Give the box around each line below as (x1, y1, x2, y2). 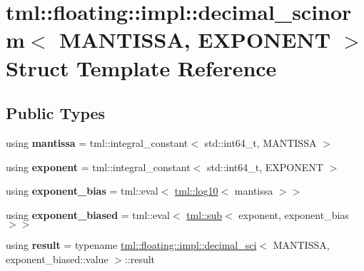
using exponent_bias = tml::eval (6, 183, 158, 198)
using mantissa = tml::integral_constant (6, 135, 188, 150)
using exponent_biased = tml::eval (6, 207, 170, 222)
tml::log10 (174, 183, 218, 198)
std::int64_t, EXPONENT (207, 159, 323, 174)
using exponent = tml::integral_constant (6, 159, 191, 174)
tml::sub (186, 207, 223, 222)
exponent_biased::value (6, 251, 108, 266)
